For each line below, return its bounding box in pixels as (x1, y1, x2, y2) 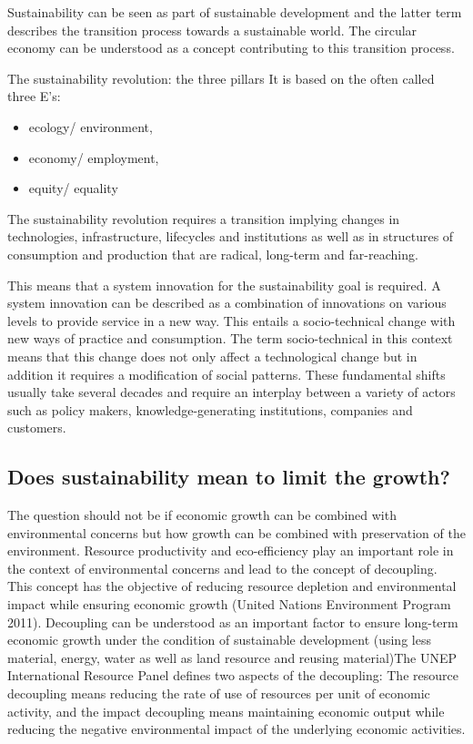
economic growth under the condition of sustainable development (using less (7, 630, 431, 649)
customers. (7, 418, 66, 437)
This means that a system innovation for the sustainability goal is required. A (7, 275, 441, 294)
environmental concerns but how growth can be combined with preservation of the (7, 523, 466, 542)
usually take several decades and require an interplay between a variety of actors (7, 382, 456, 402)
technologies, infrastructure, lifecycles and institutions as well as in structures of (7, 227, 454, 246)
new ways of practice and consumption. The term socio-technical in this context (7, 329, 453, 348)
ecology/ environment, (28, 117, 153, 136)
